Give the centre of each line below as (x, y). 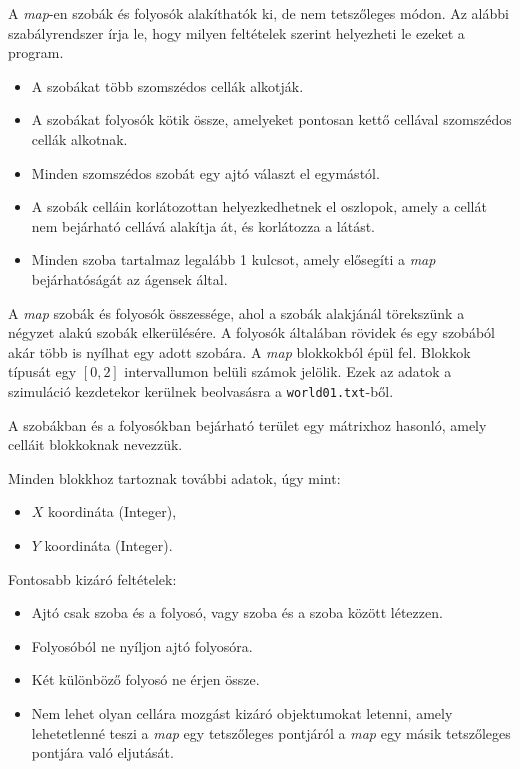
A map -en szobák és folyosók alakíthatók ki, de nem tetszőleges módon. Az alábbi (258, 13)
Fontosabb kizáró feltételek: (92, 578)
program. (36, 52)
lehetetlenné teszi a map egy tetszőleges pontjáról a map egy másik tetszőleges (271, 732)
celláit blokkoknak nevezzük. (95, 444)
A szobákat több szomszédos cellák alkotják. (167, 85)
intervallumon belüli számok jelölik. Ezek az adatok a (288, 371)
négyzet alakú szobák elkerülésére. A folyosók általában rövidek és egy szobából (251, 332)
